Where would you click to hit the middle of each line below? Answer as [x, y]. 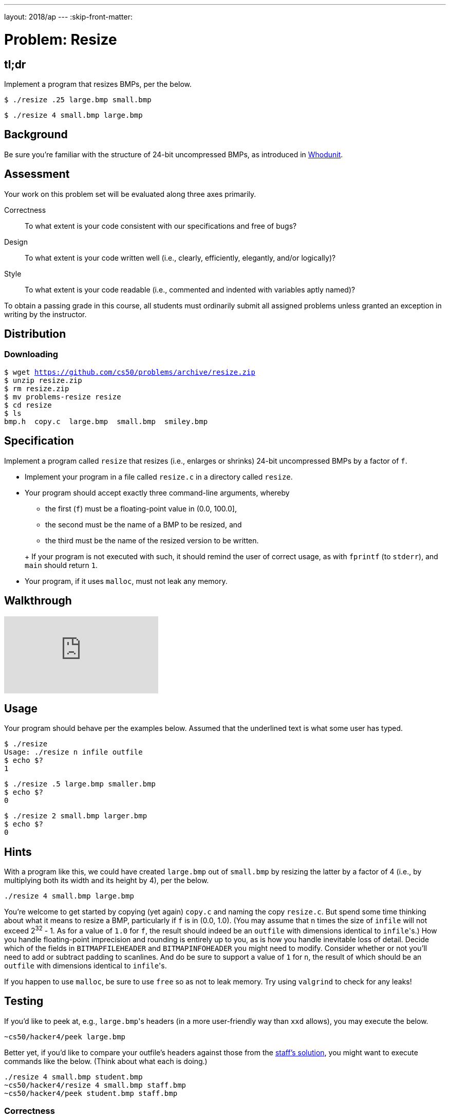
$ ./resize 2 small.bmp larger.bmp [76, 816]
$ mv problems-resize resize [63, 397]
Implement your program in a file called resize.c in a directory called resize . [159, 476]
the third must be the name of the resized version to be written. [152, 540]
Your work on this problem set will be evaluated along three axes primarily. [130, 194]
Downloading [31, 354]
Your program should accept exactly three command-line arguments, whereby [157, 492]
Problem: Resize [61, 39]
